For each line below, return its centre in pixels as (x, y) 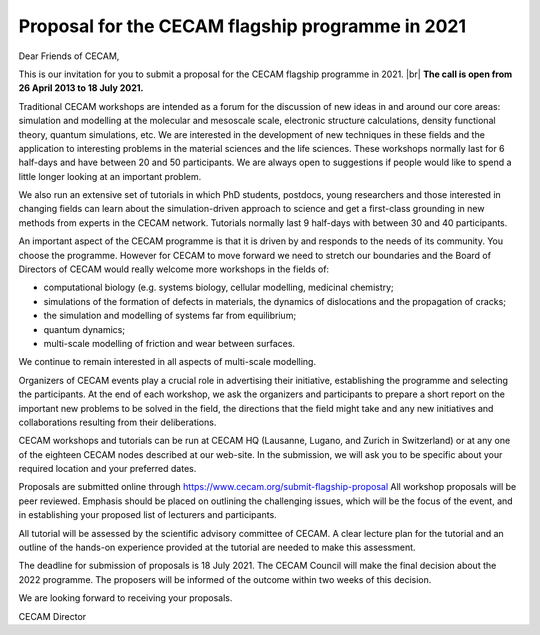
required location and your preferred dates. (107, 469)
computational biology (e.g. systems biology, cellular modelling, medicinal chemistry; (218, 287)
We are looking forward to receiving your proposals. (125, 598)
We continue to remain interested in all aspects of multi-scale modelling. (167, 362)
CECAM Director (52, 616)
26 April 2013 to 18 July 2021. (81, 88)
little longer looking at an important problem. (110, 176)
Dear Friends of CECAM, (69, 56)
